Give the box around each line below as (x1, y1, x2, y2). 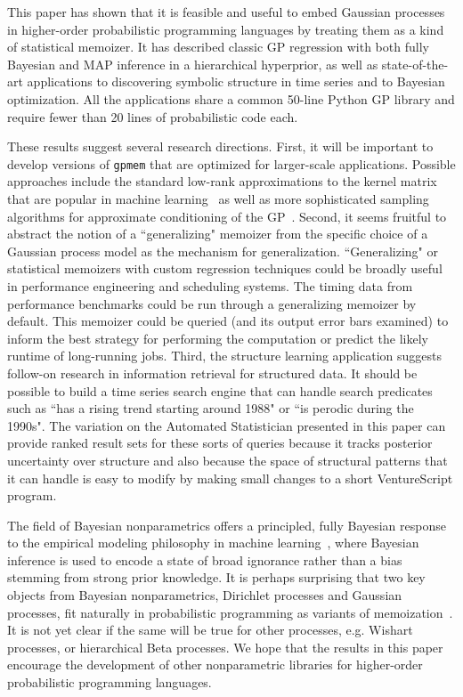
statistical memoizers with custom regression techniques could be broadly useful (7, 259, 443, 278)
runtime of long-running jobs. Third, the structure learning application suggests (7, 346, 442, 365)
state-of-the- (381, 54, 449, 73)
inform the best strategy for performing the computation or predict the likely (7, 328, 428, 347)
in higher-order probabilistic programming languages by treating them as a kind (7, 20, 444, 38)
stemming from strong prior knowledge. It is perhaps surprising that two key (7, 568, 426, 587)
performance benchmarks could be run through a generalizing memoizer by (7, 294, 417, 312)
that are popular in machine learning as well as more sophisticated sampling (7, 190, 429, 207)
